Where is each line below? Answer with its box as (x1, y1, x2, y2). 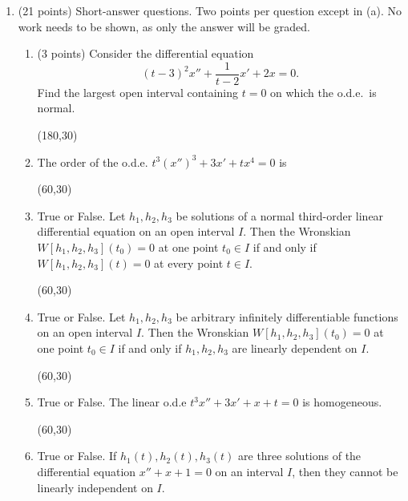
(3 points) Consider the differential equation (37, 45, 254, 62)
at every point (154, 254, 224, 271)
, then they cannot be (292, 463, 398, 479)
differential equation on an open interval (37, 223, 235, 240)
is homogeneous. (302, 394, 382, 410)
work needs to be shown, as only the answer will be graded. (18, 18, 310, 34)
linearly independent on (37, 479, 153, 495)
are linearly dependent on (232, 339, 358, 356)
